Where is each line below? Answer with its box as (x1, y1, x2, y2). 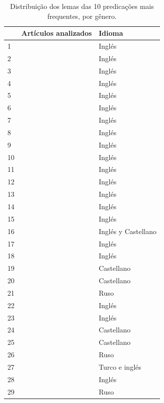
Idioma (98, 28, 123, 38)
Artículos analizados (21, 28, 92, 38)
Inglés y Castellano (98, 226, 157, 236)
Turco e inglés (98, 361, 142, 372)
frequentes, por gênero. (47, 10, 117, 21)
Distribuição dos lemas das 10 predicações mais (10, 1, 154, 11)
